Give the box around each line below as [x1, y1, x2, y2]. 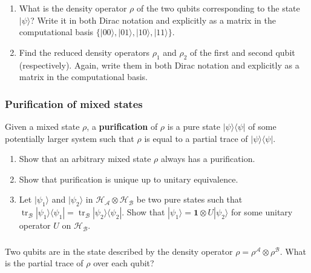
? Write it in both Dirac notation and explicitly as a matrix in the [30, 13, 276, 26]
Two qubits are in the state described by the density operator [5, 244, 233, 257]
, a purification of [87, 120, 158, 132]
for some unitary [231, 206, 293, 218]
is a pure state [167, 120, 221, 132]
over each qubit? [93, 257, 154, 269]
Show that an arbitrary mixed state [19, 152, 151, 165]
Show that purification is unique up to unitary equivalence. [19, 172, 238, 185]
